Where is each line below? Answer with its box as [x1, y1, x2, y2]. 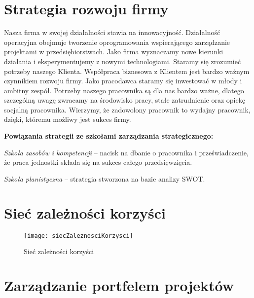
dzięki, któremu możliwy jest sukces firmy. [4, 114, 131, 124]
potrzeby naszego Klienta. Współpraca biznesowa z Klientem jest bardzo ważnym [4, 66, 250, 76]
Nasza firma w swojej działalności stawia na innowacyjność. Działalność [4, 27, 220, 37]
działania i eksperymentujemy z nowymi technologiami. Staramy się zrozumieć [4, 56, 241, 66]
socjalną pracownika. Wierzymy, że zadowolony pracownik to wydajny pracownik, [4, 104, 251, 114]
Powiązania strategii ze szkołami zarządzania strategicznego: [4, 131, 214, 141]
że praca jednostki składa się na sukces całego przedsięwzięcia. [4, 157, 192, 167]
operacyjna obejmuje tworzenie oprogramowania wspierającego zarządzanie [4, 37, 230, 47]
